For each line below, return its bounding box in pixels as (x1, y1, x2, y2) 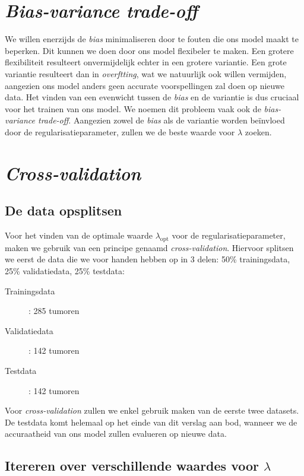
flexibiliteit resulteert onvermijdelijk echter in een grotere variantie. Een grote (5, 56, 287, 68)
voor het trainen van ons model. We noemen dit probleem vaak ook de (5, 102, 261, 115)
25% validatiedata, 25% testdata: (5, 265, 125, 277)
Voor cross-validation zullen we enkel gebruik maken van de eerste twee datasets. (5, 404, 299, 417)
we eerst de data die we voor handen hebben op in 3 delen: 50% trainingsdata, (5, 253, 290, 265)
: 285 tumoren (28, 304, 80, 317)
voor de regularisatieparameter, (172, 229, 286, 242)
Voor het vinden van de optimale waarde (5, 229, 153, 242)
